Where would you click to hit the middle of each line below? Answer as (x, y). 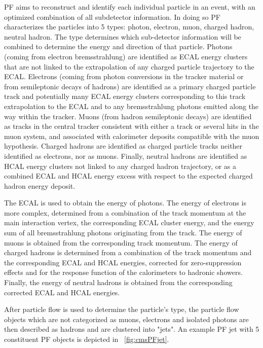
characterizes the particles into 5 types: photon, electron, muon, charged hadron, (129, 27)
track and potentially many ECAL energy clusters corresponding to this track (125, 96)
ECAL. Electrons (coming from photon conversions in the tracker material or (124, 76)
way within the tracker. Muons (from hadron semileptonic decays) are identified (128, 116)
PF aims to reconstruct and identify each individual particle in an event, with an (130, 7)
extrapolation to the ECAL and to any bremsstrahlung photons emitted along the (131, 106)
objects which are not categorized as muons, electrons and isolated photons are (126, 319)
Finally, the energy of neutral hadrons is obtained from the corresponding (118, 282)
